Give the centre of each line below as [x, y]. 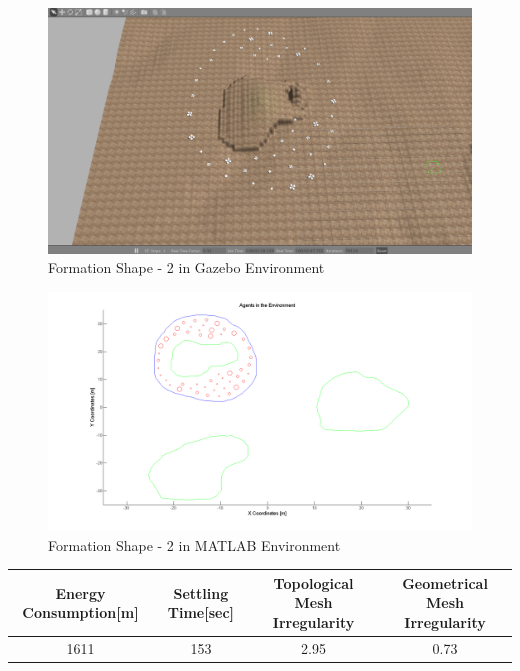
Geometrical [445, 582]
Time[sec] [201, 612]
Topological [313, 582]
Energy [80, 592]
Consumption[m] [80, 612]
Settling [201, 592]
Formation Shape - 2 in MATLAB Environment [194, 544]
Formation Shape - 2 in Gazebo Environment [186, 267]
